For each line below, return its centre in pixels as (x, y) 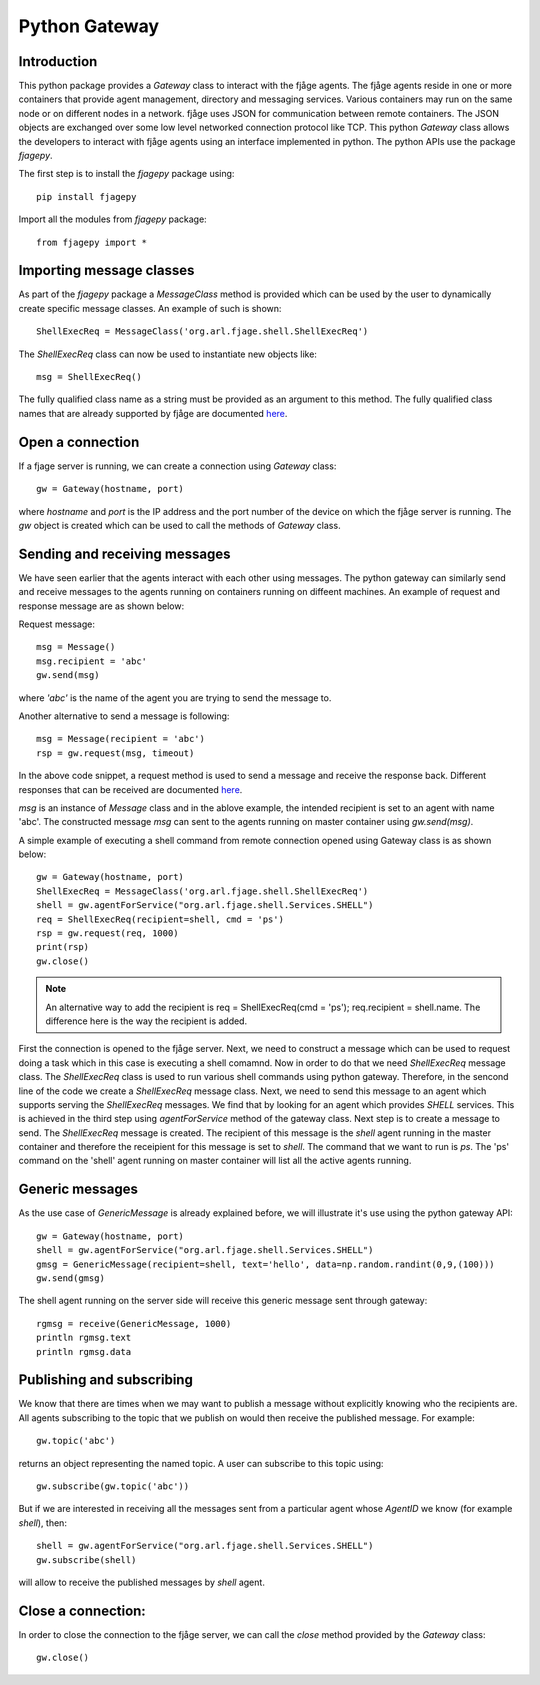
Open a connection (79, 441)
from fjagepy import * (92, 242)
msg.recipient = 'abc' (92, 661)
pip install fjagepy (86, 196)
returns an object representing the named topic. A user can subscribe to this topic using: (201, 1463)
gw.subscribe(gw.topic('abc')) (113, 1486)
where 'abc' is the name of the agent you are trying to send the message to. (175, 697)
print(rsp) (63, 947)
